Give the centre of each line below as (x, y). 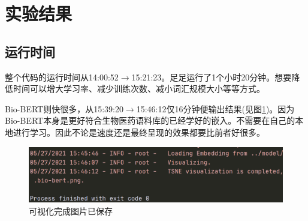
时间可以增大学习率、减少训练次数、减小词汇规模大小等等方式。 (139, 89)
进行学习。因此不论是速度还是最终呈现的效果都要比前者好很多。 (139, 132)
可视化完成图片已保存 (71, 210)
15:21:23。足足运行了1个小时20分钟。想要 (212, 77)
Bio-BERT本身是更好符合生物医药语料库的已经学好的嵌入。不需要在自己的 (150, 120)
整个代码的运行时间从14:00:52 (62, 77)
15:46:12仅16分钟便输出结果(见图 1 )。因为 (215, 108)
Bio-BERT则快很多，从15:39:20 (64, 108)
